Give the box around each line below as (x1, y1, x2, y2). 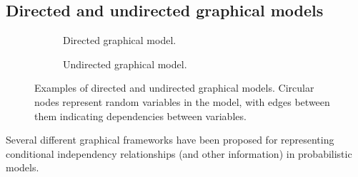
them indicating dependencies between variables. (34, 108, 247, 123)
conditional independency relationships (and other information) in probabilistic (6, 146, 352, 161)
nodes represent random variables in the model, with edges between (34, 94, 330, 109)
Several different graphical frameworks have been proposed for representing (6, 132, 334, 147)
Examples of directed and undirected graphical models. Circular (34, 80, 314, 95)
